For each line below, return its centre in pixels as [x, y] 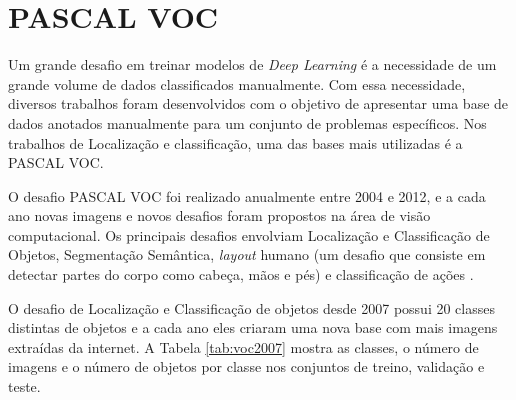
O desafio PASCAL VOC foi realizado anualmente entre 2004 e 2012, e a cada [247, 195]
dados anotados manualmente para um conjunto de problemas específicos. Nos [247, 122]
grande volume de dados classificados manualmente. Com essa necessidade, [237, 83]
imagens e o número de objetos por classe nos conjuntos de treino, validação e [246, 366]
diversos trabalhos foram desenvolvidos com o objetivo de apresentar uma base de [258, 103]
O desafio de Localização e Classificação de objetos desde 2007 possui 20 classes [251, 307]
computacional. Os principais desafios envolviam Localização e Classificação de [249, 234]
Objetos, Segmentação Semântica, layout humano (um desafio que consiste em [247, 254]
